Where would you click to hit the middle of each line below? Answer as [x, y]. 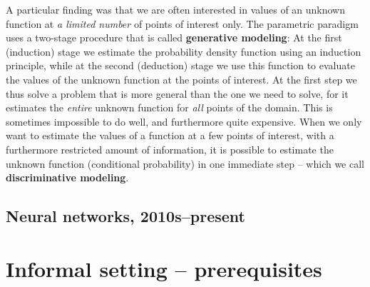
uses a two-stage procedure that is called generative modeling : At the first [174, 37]
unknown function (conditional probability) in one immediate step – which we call [185, 163]
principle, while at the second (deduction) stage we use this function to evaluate [180, 65]
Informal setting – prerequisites [164, 268]
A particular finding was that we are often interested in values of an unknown [176, 9]
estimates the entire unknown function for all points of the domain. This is [169, 107]
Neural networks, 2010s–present [125, 216]
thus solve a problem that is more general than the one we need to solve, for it [177, 93]
